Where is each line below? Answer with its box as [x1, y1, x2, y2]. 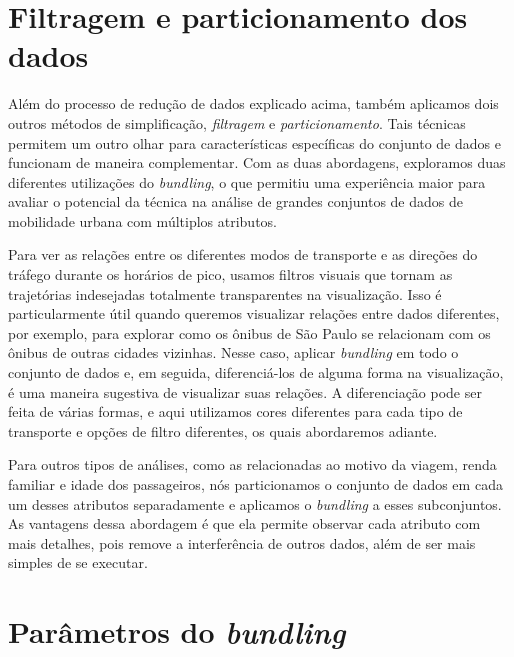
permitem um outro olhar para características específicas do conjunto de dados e [8, 132, 501, 153]
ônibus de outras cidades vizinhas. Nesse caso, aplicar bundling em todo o [8, 342, 459, 363]
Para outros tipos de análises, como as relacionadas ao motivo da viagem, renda [8, 454, 497, 475]
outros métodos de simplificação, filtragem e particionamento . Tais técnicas [8, 112, 466, 133]
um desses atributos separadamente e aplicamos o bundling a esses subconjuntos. [8, 493, 502, 514]
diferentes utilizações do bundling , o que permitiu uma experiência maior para [8, 171, 486, 192]
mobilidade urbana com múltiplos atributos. [8, 210, 277, 231]
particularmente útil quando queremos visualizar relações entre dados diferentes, [8, 303, 500, 324]
